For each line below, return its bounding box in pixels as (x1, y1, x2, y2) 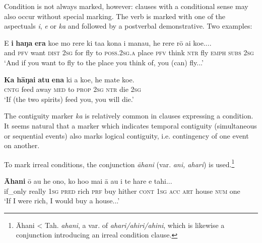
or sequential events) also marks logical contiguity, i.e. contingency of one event (4, 130, 249, 141)
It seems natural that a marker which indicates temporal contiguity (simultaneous (4, 120, 257, 131)
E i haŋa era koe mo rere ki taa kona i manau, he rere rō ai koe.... (4, 37, 212, 48)
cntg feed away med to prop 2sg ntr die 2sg (4, 84, 141, 94)
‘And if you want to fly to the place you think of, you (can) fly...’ (4, 57, 204, 67)
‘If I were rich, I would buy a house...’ (4, 195, 120, 206)
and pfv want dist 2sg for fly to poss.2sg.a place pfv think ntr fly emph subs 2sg (4, 47, 254, 58)
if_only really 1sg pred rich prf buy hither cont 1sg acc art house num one (4, 185, 240, 196)
